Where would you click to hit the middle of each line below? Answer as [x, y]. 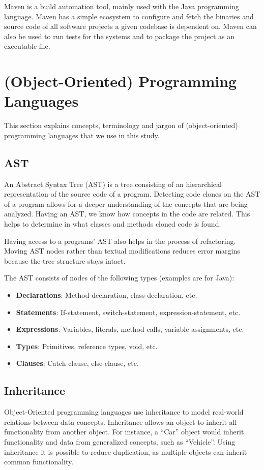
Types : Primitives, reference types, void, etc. [87, 346]
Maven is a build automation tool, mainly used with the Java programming [122, 6]
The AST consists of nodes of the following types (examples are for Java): [119, 278]
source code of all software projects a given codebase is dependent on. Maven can [130, 26]
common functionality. [39, 462]
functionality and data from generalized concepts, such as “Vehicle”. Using [120, 441]
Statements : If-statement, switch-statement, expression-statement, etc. [128, 312]
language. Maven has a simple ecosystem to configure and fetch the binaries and [129, 16]
